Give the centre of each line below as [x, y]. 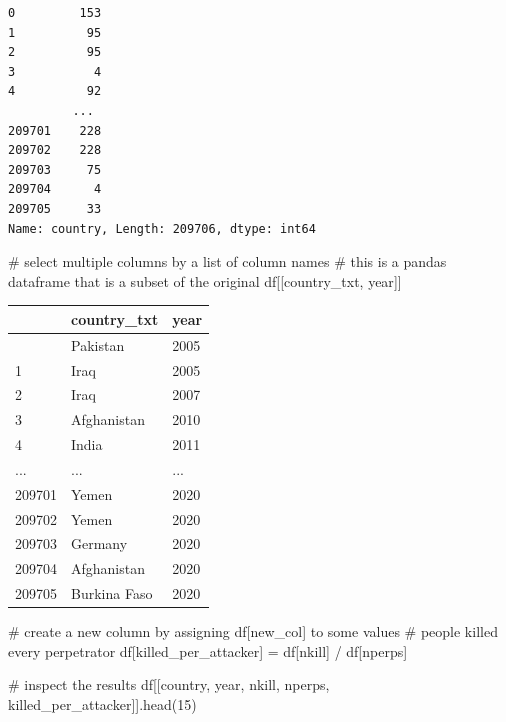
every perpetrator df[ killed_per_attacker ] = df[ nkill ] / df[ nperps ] [208, 650]
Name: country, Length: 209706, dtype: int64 [162, 228]
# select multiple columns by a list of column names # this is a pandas [227, 261]
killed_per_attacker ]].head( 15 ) [102, 703]
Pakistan [98, 344]
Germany [99, 543]
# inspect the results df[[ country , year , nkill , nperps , [169, 684]
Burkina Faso [112, 593]
